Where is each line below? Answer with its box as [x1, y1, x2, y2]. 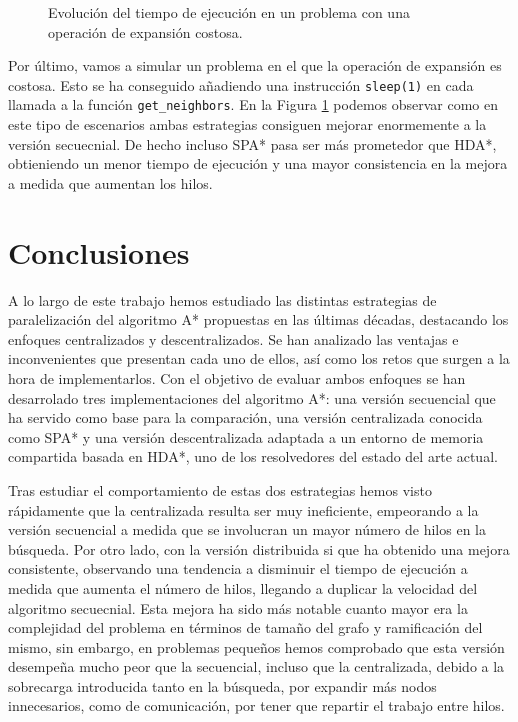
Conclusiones [8, 231, 190, 272]
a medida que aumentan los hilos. [8, 172, 213, 193]
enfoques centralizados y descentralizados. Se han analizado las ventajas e [8, 328, 459, 349]
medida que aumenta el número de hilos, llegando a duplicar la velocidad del [8, 577, 478, 598]
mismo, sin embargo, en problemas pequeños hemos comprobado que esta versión [8, 636, 505, 657]
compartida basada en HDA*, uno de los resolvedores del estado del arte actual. [8, 446, 498, 467]
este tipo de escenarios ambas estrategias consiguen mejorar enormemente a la [8, 114, 487, 135]
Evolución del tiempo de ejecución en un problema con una [48, 2, 410, 22]
